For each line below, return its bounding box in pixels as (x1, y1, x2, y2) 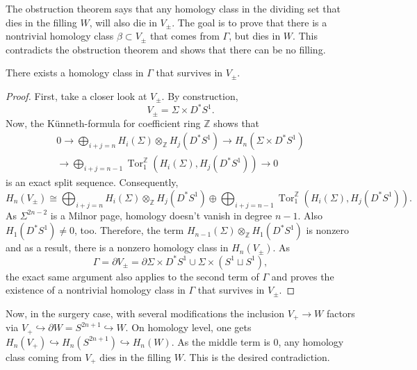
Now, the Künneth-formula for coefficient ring (6, 115, 201, 130)
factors (326, 305, 355, 320)
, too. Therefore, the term (74, 223, 184, 237)
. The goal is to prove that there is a (172, 15, 327, 29)
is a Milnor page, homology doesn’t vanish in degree (50, 208, 272, 222)
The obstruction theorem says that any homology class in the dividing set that (6, 1, 341, 15)
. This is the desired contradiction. (183, 349, 330, 364)
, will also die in (89, 15, 157, 29)
